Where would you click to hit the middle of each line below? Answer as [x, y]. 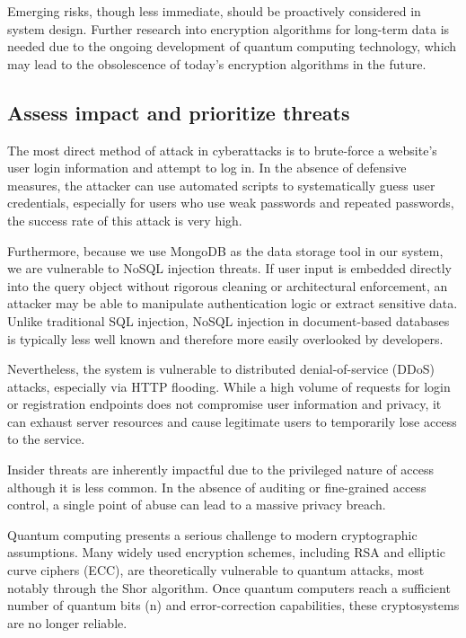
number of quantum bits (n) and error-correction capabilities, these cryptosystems [233, 605]
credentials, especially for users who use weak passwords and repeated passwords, [231, 203]
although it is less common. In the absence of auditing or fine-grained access [217, 487]
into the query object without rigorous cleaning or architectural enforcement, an [228, 285]
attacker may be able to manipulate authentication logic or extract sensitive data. [233, 303]
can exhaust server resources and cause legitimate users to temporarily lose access [232, 421]
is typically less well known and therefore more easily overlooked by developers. [225, 338]
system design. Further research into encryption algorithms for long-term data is [229, 28]
